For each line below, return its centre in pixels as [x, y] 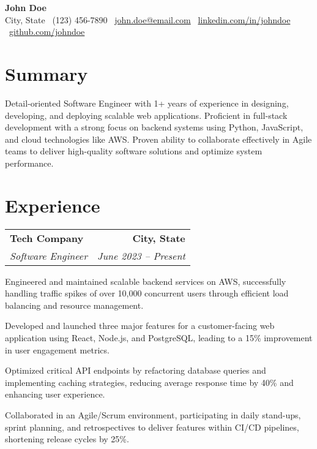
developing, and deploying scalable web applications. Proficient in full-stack [146, 115]
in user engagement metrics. [57, 349]
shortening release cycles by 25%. [67, 439]
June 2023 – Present [141, 255]
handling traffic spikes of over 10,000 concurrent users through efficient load [147, 293]
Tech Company [47, 238]
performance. [29, 163]
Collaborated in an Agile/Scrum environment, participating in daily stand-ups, [153, 414]
